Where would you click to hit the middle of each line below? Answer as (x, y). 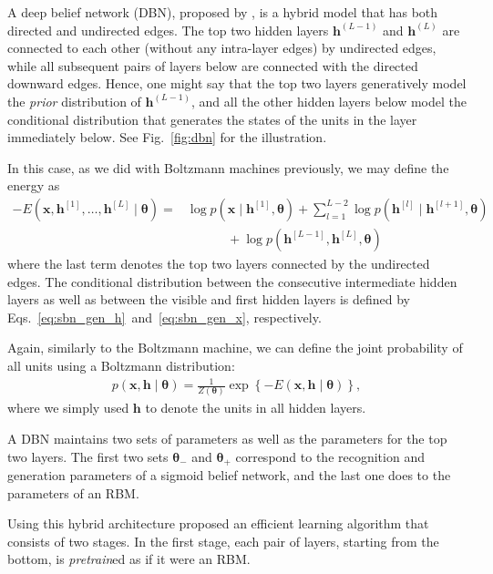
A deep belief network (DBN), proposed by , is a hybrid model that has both (223, 12)
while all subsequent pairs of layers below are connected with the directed (213, 65)
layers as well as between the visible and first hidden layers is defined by (209, 299)
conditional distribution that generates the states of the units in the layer (212, 119)
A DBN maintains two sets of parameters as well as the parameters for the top (227, 439)
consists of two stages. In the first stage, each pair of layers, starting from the (223, 541)
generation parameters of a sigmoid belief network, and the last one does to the (229, 475)
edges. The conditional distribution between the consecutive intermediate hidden (232, 281)
